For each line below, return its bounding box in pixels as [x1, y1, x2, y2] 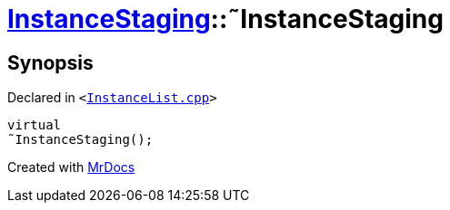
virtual [7, 118, 62, 133]
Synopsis [7, 51, 94, 74]
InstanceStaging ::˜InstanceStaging [7, 4, 444, 34]
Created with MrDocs [7, 159, 135, 176]
